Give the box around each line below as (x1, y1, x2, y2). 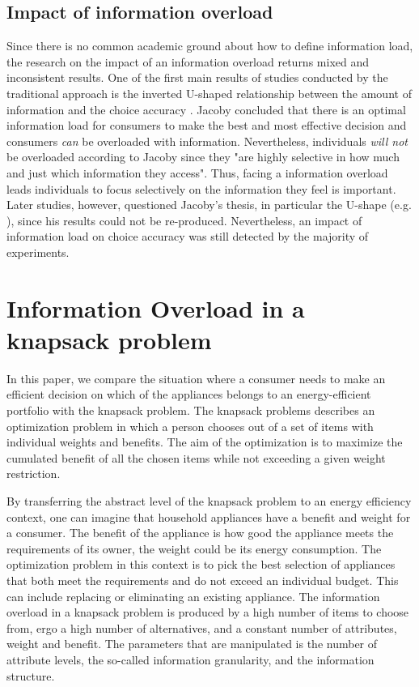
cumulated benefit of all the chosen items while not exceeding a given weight (6, 449, 386, 466)
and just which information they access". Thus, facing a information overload (6, 164, 388, 181)
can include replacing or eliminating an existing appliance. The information (6, 587, 380, 604)
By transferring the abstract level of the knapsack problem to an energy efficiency (6, 492, 412, 509)
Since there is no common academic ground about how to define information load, (6, 37, 413, 54)
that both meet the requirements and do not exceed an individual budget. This (6, 571, 399, 588)
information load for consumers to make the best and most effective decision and (6, 117, 407, 134)
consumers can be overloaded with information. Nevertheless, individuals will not (6, 132, 408, 149)
